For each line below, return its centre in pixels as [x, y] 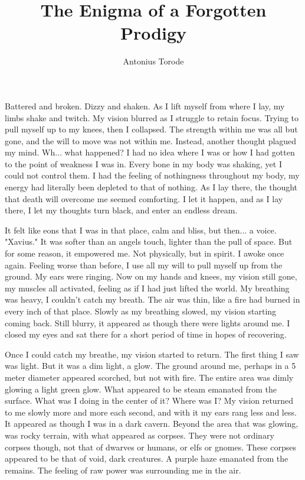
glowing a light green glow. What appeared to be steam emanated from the [141, 389]
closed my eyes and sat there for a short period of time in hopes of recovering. [146, 334]
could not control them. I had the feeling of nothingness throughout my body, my [152, 175]
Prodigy [153, 33]
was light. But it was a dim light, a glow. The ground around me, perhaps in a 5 [150, 366]
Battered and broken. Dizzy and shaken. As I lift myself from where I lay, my [145, 106]
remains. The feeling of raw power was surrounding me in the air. [123, 470]
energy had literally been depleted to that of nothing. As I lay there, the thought [151, 187]
